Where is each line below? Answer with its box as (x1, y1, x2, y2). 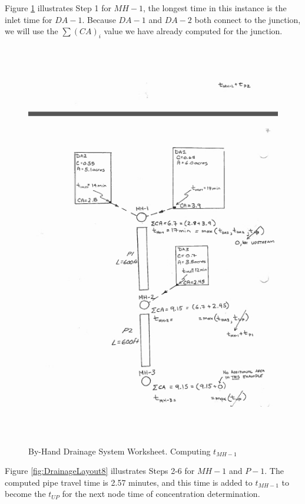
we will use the (5, 25, 58, 37)
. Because (82, 13, 116, 25)
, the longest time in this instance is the (142, 2, 287, 14)
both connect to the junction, (194, 13, 301, 25)
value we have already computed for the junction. (104, 25, 283, 37)
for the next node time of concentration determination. (62, 487, 260, 500)
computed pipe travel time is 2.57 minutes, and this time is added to (5, 476, 253, 488)
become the (5, 487, 46, 500)
